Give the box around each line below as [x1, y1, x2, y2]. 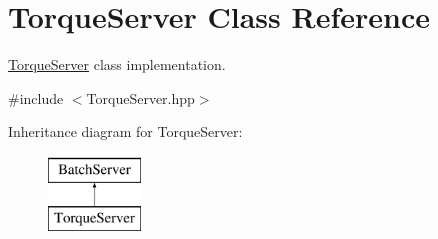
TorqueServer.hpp [86, 87, 195, 108]
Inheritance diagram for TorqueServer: [8, 121, 243, 142]
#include [8, 87, 64, 108]
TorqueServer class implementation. [8, 54, 226, 75]
